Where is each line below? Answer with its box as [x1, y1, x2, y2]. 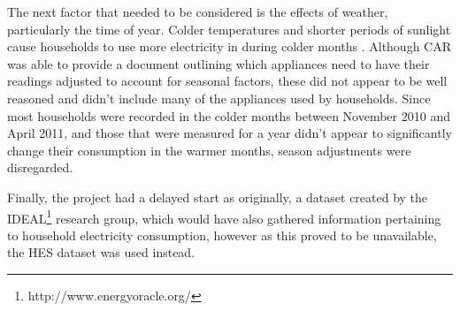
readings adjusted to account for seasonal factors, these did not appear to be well [7, 72, 448, 90]
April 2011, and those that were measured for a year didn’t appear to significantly [7, 124, 452, 142]
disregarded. [7, 158, 73, 177]
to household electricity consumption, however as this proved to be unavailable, [7, 225, 437, 244]
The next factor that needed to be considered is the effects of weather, [7, 3, 388, 20]
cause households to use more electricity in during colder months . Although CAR [7, 37, 452, 56]
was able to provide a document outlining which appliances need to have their [7, 54, 430, 72]
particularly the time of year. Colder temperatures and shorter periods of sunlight [7, 19, 451, 38]
